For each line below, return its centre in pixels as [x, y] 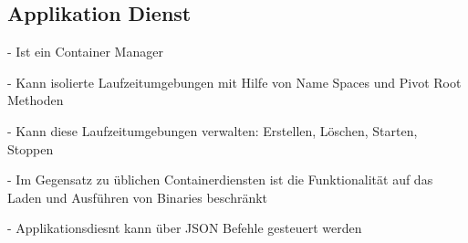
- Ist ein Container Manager [85, 52]
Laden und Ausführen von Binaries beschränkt [138, 197]
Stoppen [31, 148]
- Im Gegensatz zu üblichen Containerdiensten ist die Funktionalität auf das [220, 180]
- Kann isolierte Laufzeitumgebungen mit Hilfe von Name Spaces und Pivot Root [234, 82]
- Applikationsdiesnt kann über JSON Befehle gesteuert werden [185, 228]
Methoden [36, 100]
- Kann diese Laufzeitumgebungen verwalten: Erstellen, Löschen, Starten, [213, 130]
